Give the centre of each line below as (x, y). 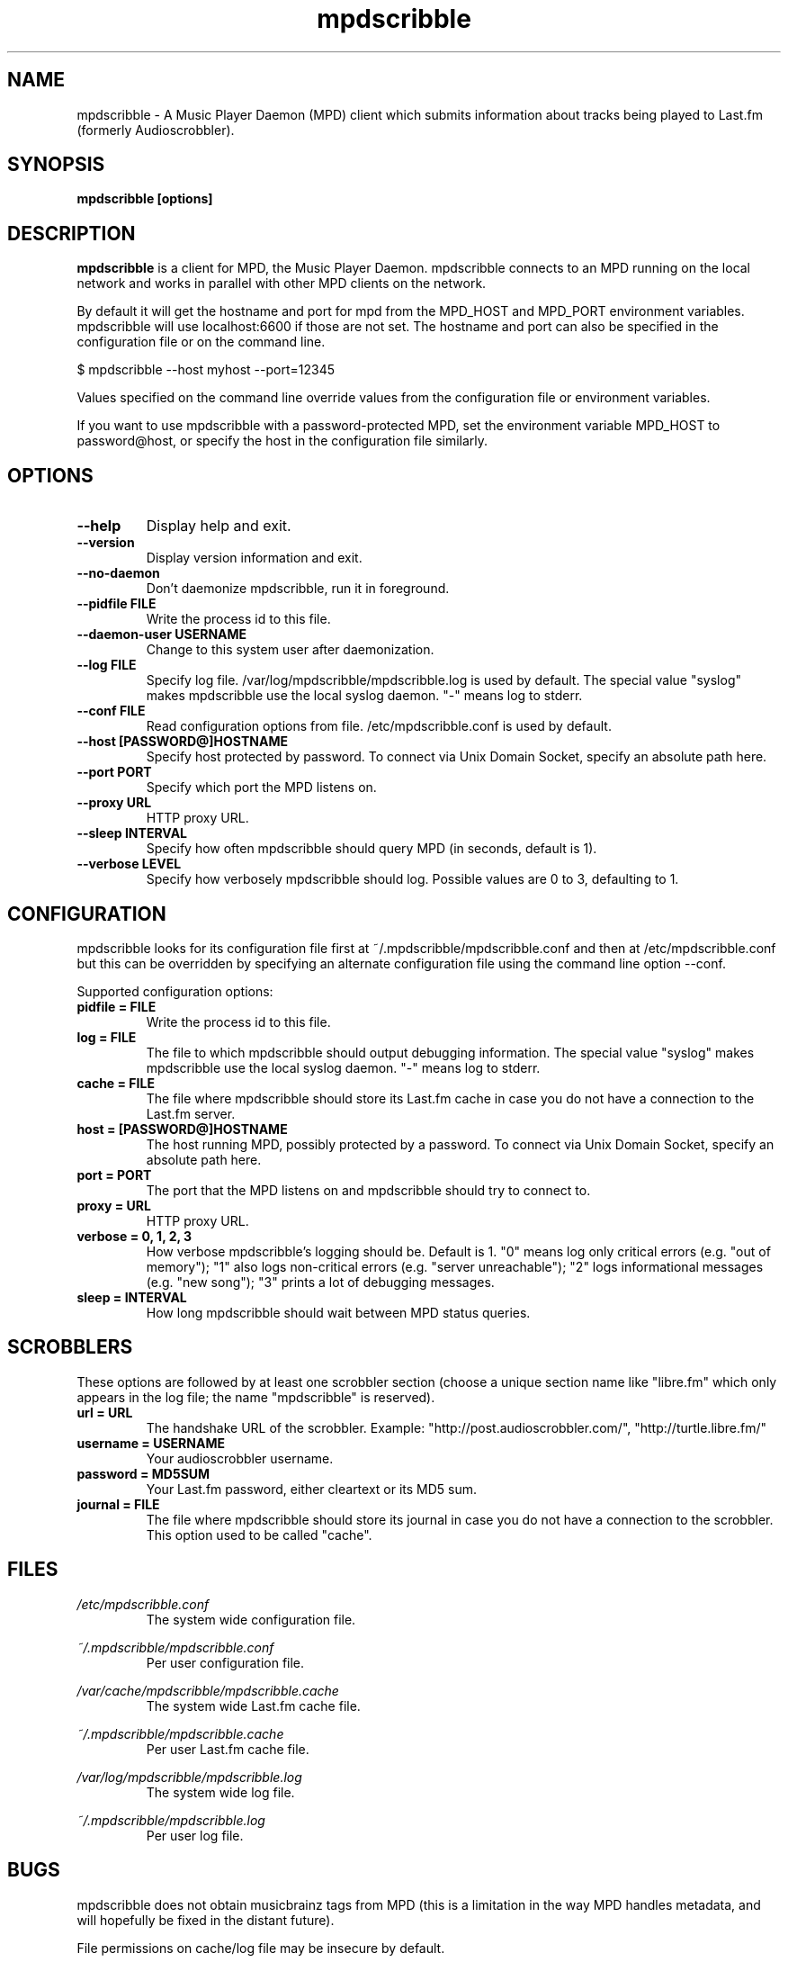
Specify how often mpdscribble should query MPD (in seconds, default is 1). (372, 849)
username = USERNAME (151, 1443)
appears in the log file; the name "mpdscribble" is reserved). (256, 1397)
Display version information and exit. (254, 558)
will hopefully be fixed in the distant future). (206, 1920)
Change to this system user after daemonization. (290, 650)
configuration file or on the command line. (201, 342)
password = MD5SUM (143, 1473)
